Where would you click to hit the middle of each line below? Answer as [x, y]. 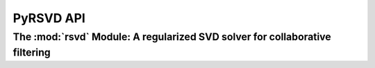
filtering [32, 52]
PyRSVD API [49, 18]
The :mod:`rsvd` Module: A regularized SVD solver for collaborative [172, 37]
